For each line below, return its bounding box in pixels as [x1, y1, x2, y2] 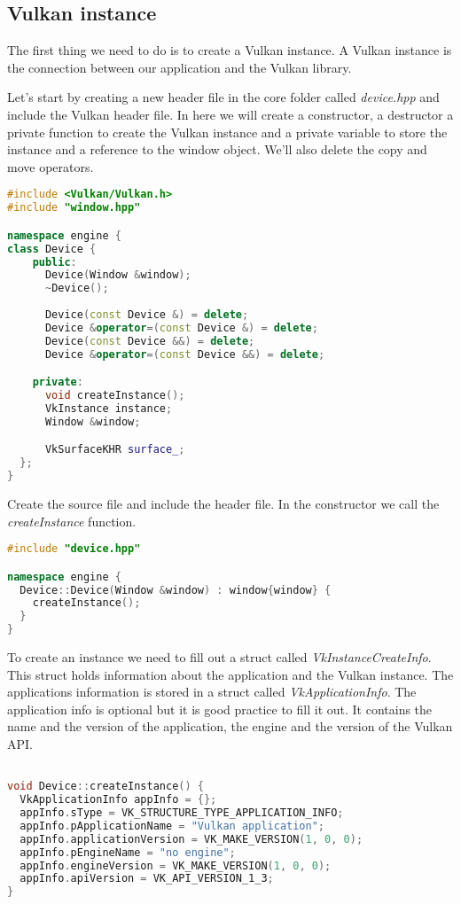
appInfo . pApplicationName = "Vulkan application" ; [20, 819, 325, 832]
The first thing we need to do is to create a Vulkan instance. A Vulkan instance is [7, 41, 452, 59]
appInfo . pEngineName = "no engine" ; [20, 846, 236, 859]
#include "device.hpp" [7, 542, 141, 556]
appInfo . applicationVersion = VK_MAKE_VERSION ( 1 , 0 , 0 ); [20, 832, 363, 846]
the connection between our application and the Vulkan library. [7, 58, 352, 76]
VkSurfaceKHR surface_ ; [44, 443, 185, 456]
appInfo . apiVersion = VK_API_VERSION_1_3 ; [20, 872, 274, 885]
